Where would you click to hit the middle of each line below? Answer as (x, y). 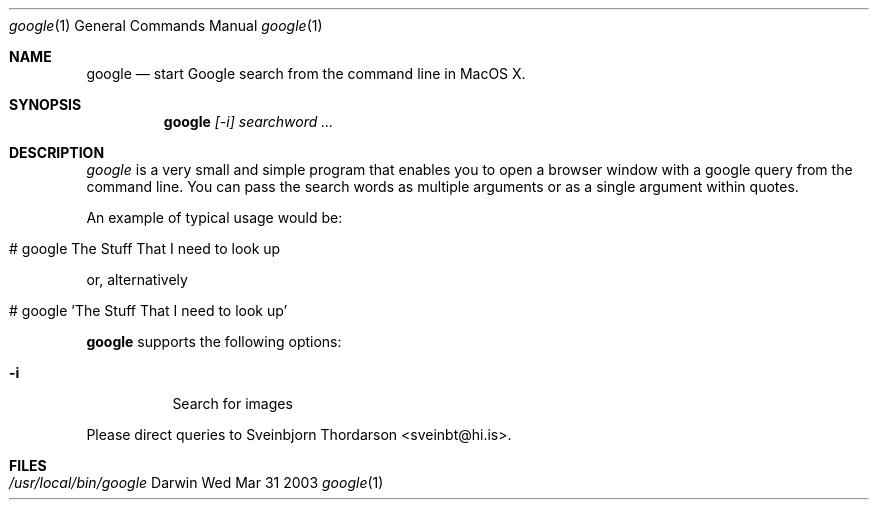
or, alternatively (137, 279)
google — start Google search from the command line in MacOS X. (306, 73)
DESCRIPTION (57, 152)
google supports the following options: (214, 341)
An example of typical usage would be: (214, 217)
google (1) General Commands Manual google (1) (166, 25)
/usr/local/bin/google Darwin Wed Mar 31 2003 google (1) (196, 482)
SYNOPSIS (45, 104)
